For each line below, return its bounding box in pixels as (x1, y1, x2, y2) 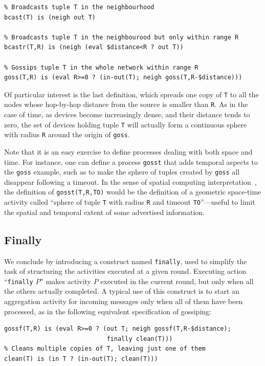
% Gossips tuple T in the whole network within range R (4, 63, 198, 71)
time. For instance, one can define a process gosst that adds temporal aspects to (4, 156, 258, 167)
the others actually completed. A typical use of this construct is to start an (4, 286, 239, 296)
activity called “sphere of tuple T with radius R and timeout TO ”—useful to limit (4, 197, 255, 207)
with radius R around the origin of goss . (4, 129, 130, 140)
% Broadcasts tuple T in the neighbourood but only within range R (4, 33, 239, 41)
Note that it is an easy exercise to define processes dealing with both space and (4, 146, 253, 157)
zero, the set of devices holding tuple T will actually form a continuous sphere (4, 119, 247, 130)
